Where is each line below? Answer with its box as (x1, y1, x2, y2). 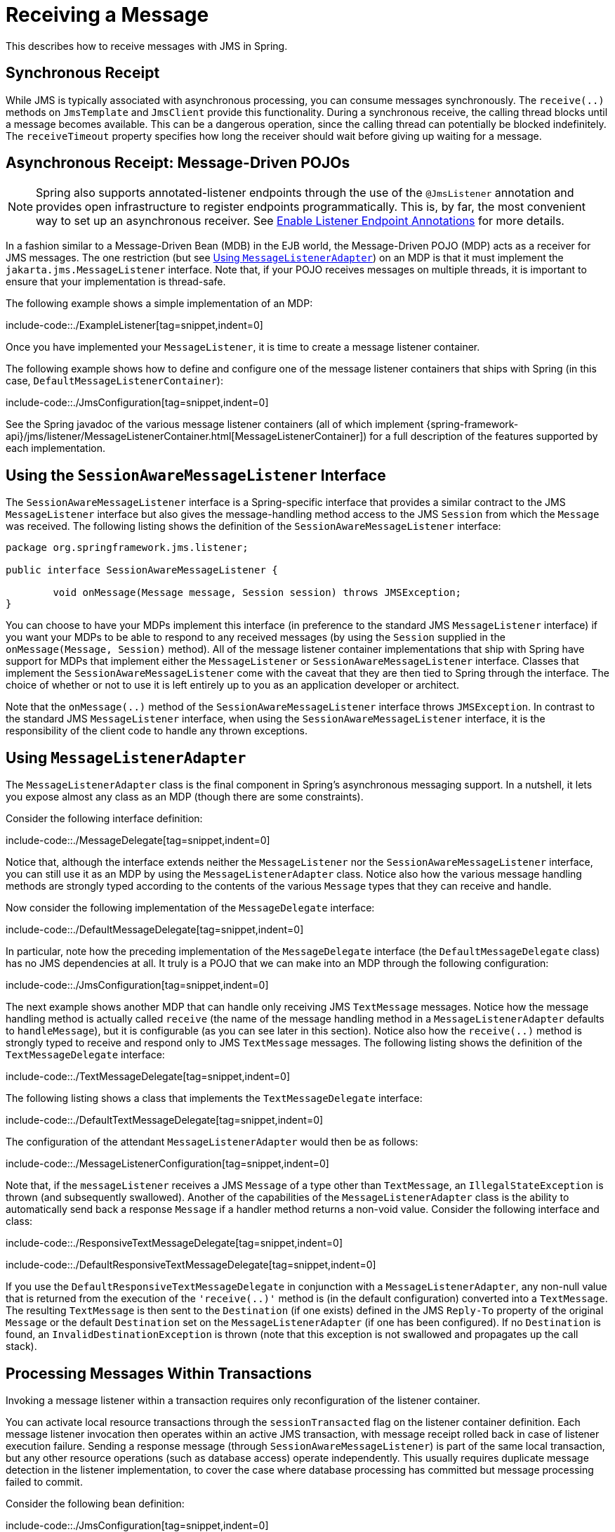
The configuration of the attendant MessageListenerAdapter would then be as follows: (6, 1136, 418, 1148)
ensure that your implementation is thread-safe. (6, 275, 226, 288)
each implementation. (6, 442, 106, 455)
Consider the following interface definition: (6, 812, 203, 825)
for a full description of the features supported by (369, 430, 598, 443)
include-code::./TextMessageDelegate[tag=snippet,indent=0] (6, 1070, 291, 1083)
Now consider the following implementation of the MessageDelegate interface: (6, 902, 375, 914)
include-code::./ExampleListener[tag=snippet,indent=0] (6, 319, 263, 332)
